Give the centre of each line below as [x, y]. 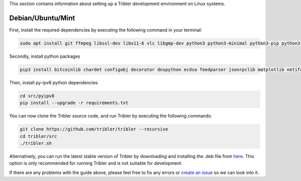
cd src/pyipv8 [37, 96]
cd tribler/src [38, 136]
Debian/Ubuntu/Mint [42, 18]
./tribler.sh [36, 143]
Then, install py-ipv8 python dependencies [53, 82]
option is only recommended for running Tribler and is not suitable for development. [96, 163]
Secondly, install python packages [45, 56]
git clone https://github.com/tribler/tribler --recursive [94, 129]
